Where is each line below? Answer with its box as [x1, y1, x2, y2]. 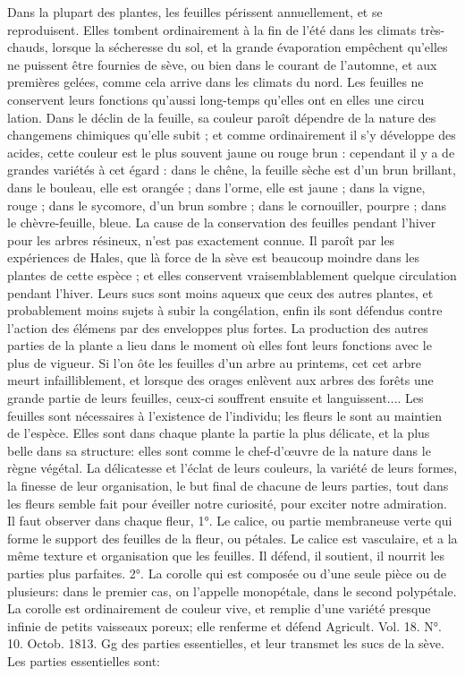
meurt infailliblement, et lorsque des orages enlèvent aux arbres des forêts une [7, 371, 434, 389]
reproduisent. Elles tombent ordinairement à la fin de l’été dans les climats [7, 20, 417, 39]
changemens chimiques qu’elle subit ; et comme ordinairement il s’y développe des [7, 125, 456, 144]
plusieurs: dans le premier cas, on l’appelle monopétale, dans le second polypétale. [7, 581, 457, 600]
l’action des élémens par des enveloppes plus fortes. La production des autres [7, 318, 428, 337]
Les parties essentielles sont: [7, 651, 160, 670]
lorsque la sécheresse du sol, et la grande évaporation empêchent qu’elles [52, 38, 448, 56]
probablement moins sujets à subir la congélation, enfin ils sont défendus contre [7, 301, 443, 320]
